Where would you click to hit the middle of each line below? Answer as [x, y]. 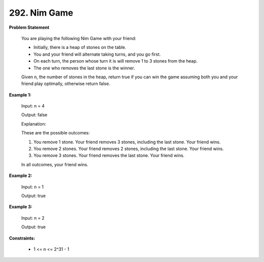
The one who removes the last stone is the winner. [84, 68]
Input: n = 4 [33, 106]
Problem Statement [29, 27]
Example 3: [21, 207]
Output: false [34, 115]
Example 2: [21, 175]
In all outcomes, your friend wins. [55, 164]
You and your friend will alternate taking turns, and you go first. [97, 54]
